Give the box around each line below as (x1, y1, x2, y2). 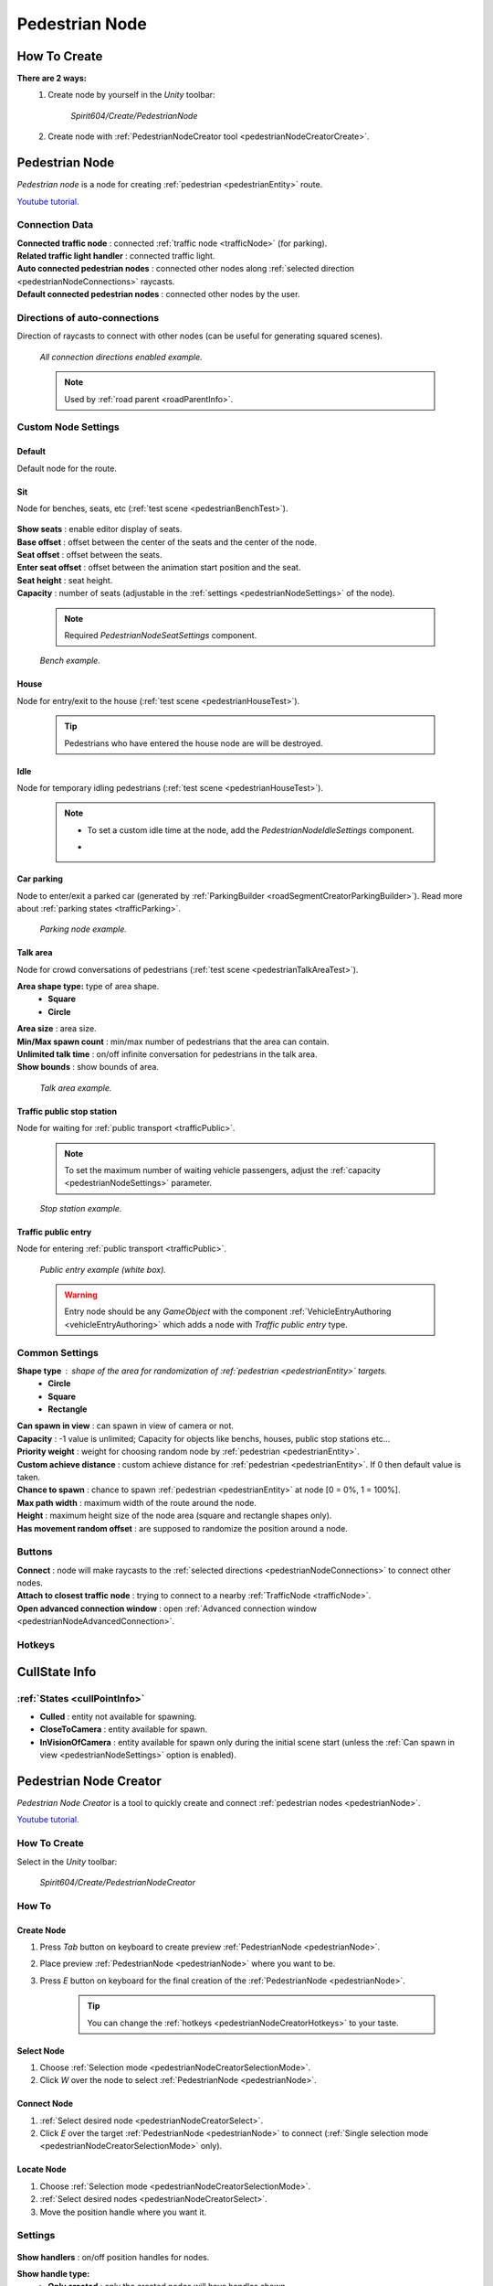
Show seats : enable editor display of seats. (16, 524, 183, 535)
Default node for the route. (16, 463, 118, 474)
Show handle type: (16, 2268, 90, 2279)
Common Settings (16, 1346, 100, 1359)
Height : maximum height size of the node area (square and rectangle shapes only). (16, 1510, 332, 1522)
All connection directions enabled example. (39, 351, 203, 362)
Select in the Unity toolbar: (16, 1856, 118, 1867)
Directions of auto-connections (16, 312, 160, 324)
